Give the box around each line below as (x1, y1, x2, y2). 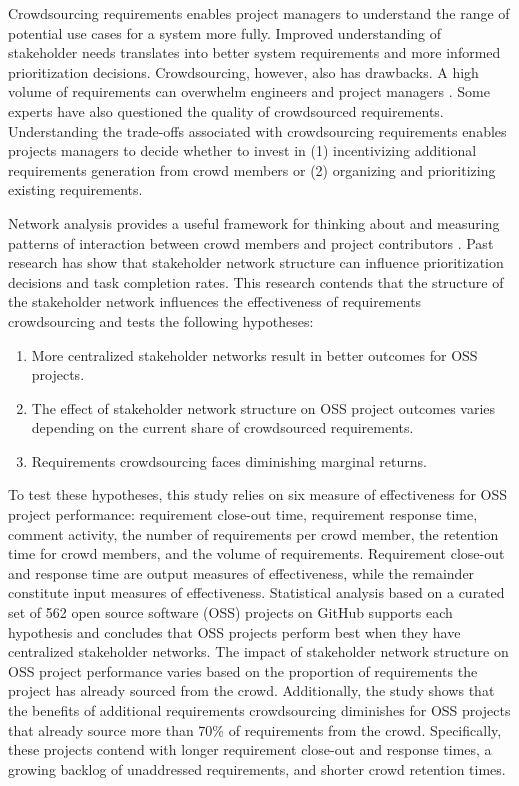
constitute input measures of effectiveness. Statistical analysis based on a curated (8, 582, 505, 603)
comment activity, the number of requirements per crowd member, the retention (8, 523, 499, 544)
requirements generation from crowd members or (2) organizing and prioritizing (8, 159, 496, 180)
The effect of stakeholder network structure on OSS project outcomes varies (31, 397, 496, 418)
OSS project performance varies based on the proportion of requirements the (8, 660, 478, 681)
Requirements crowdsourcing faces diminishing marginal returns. (31, 450, 427, 471)
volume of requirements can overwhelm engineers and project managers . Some (8, 81, 490, 102)
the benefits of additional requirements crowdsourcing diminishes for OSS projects (8, 700, 511, 720)
